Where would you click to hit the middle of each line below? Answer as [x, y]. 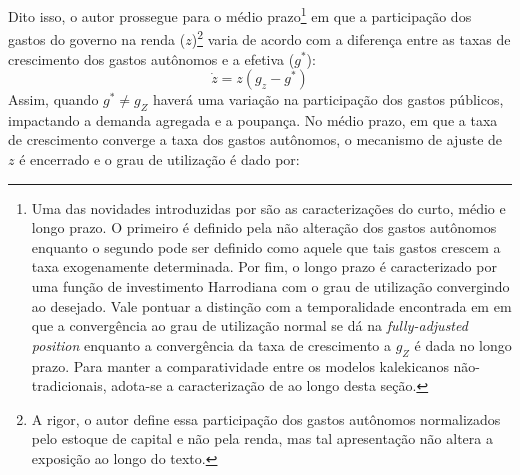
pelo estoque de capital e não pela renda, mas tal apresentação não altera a [262, 438]
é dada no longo [463, 344]
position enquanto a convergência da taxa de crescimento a [211, 344]
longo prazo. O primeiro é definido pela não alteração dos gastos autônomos [264, 227]
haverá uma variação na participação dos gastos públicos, [328, 99]
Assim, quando [53, 99]
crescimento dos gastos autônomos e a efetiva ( [151, 58]
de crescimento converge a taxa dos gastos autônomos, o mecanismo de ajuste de [255, 139]
